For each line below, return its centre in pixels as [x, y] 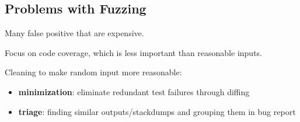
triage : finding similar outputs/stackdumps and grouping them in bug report [157, 111]
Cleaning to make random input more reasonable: [93, 72]
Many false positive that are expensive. [74, 33]
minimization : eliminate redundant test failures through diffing [134, 91]
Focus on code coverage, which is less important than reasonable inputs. [133, 52]
